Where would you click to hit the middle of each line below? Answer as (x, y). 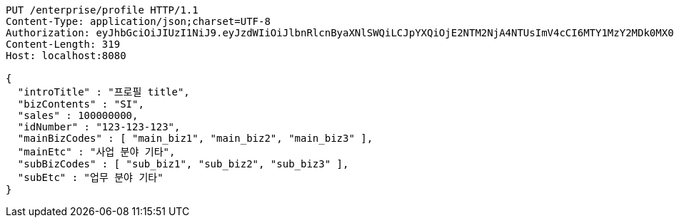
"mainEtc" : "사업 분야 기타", (96, 152)
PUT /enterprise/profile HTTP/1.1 (102, 10)
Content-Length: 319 (63, 44)
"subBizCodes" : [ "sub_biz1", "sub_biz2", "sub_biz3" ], (183, 164)
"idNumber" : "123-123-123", (99, 127)
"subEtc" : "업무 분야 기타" (90, 177)
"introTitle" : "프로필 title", (104, 92)
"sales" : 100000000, (78, 115)
